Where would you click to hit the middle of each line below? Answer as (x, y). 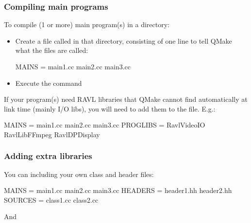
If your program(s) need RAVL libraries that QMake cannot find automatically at (126, 99)
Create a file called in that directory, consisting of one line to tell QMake (124, 40)
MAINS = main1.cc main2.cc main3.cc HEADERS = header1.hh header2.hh (118, 190)
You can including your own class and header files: (79, 174)
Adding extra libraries (48, 156)
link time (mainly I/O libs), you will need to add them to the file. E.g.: (110, 108)
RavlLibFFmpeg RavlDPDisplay (52, 134)
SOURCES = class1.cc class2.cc (51, 199)
